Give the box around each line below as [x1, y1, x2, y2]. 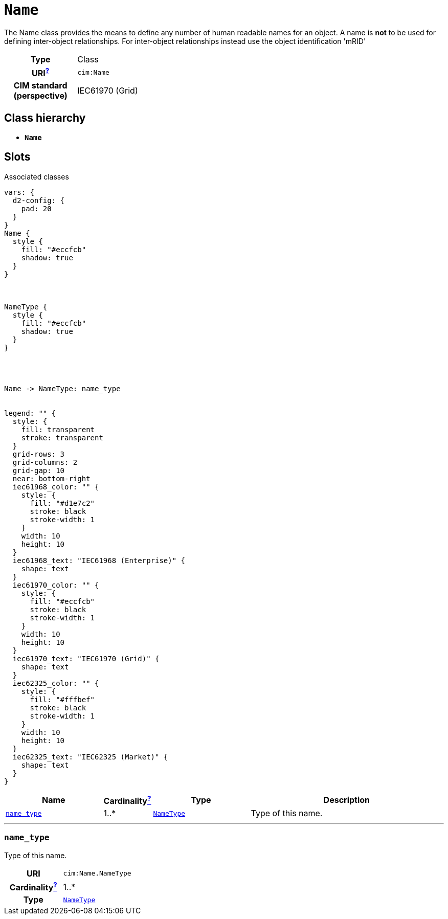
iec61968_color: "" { [12, 482, 99, 491]
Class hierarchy [4, 111, 86, 124]
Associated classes [4, 172, 69, 181]
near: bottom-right [12, 474, 91, 483]
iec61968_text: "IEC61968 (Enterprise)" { [12, 556, 186, 565]
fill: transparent [21, 425, 95, 434]
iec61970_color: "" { [12, 580, 99, 589]
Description [323, 795, 370, 805]
